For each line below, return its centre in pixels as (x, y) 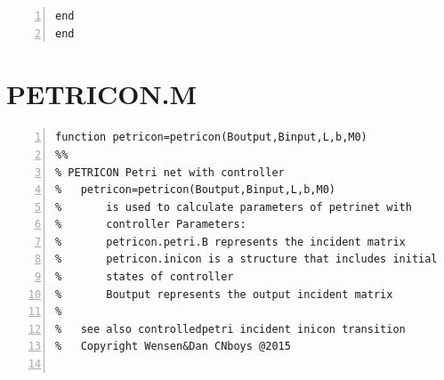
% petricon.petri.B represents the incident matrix (230, 242)
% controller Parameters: (151, 225)
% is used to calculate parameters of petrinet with (234, 207)
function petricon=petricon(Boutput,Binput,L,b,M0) (211, 137)
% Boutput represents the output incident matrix (224, 294)
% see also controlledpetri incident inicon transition (230, 329)
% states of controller (145, 277)
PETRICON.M (102, 94)
